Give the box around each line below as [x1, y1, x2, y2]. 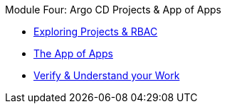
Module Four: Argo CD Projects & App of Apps [5, 4, 221, 16]
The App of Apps [33, 47, 113, 59]
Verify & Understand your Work [33, 69, 180, 81]
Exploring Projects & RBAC [33, 25, 158, 38]
